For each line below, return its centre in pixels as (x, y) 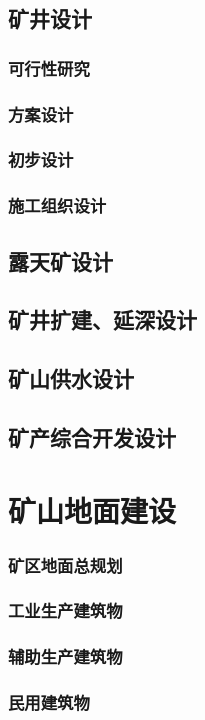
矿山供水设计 (71, 378)
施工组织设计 (57, 205)
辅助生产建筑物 (65, 656)
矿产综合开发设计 (92, 436)
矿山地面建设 (92, 510)
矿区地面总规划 (65, 564)
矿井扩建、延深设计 (102, 319)
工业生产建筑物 (65, 610)
